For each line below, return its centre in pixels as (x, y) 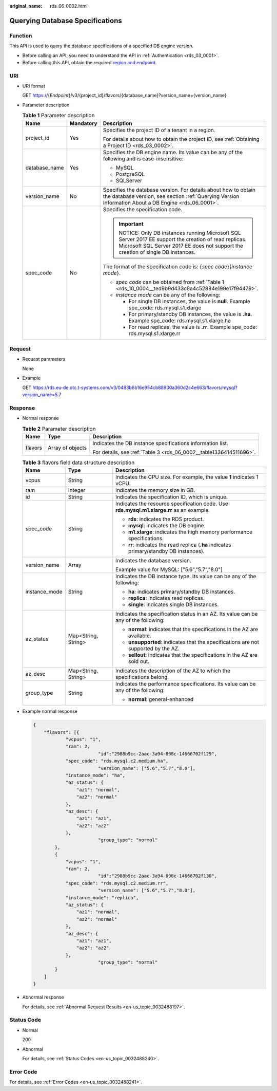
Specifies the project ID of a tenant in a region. (159, 130)
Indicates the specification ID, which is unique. (172, 497)
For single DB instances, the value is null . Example (190, 301)
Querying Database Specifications (66, 21)
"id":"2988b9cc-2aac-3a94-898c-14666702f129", (157, 754)
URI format (34, 86)
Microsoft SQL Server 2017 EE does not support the (181, 246)
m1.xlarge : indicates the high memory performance (190, 532)
